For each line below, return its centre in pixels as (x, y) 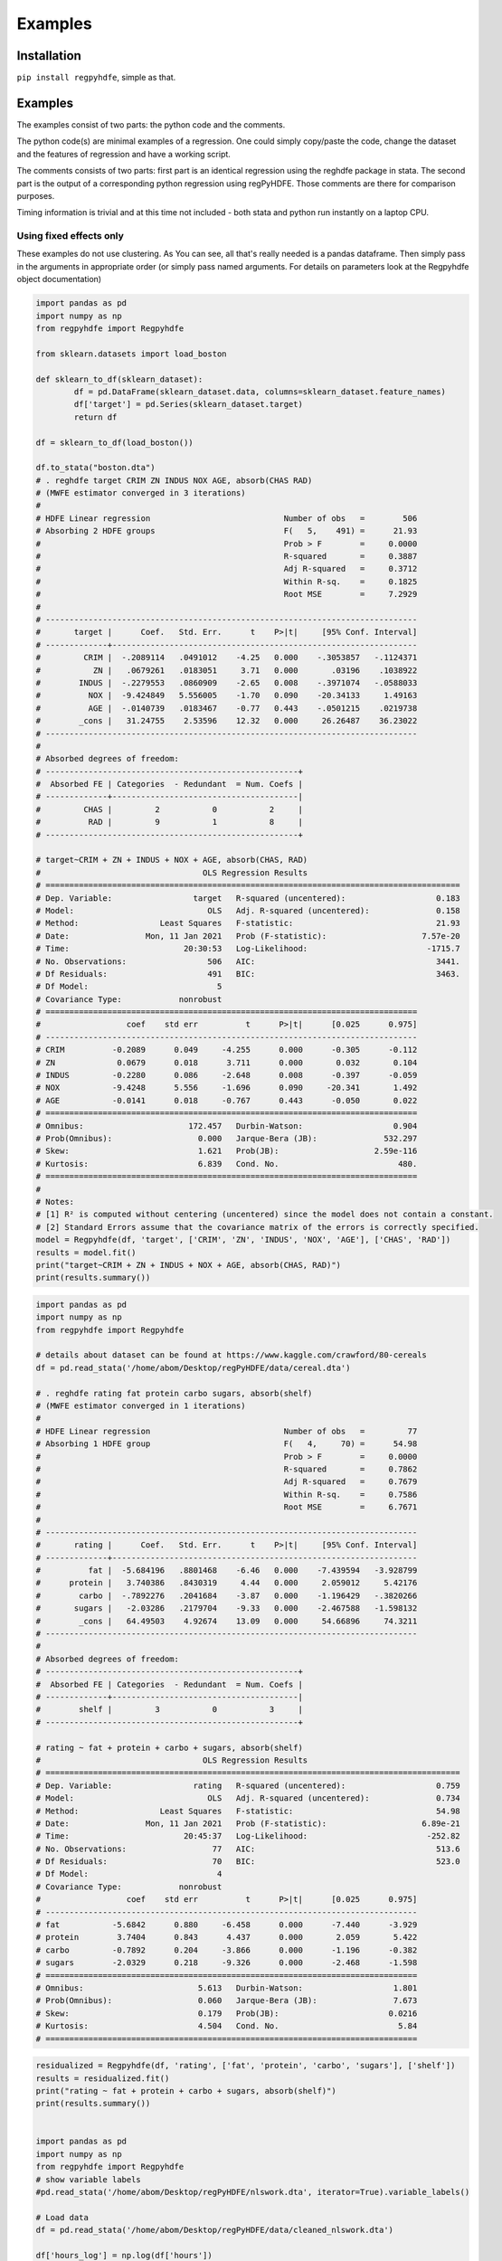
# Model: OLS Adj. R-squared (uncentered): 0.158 (248, 910)
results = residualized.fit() (103, 2078)
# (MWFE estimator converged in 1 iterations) (141, 1406)
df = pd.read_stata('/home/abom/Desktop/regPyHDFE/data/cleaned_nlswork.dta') (214, 2230)
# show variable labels (89, 2179)
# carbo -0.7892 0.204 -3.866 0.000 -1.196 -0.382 (227, 1950)
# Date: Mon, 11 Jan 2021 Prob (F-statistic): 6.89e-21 (248, 1823)
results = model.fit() (86, 1252)
